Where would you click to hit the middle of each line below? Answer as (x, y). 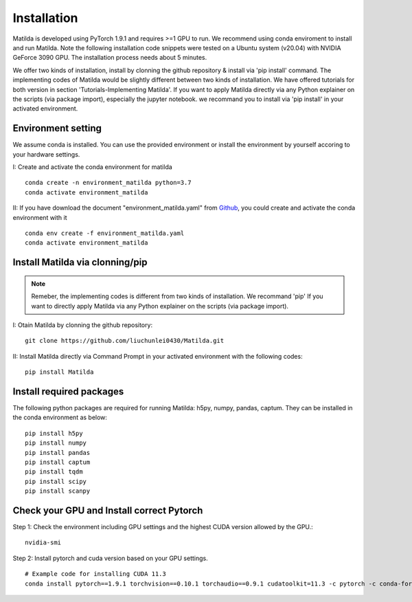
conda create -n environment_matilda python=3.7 (108, 183)
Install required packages (68, 391)
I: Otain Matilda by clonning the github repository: (83, 325)
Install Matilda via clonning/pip (80, 262)
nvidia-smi (43, 543)
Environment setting (57, 128)
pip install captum (58, 462)
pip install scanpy (58, 491)
